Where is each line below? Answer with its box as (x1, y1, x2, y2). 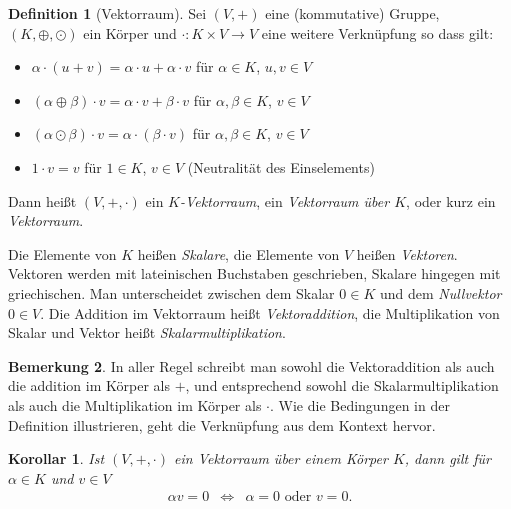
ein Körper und (83, 22, 177, 43)
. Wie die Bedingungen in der (270, 394, 450, 415)
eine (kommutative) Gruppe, (265, 3, 440, 23)
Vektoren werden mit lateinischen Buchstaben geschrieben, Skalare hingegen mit (8, 263, 501, 284)
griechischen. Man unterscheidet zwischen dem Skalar (8, 282, 335, 303)
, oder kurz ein (406, 190, 496, 211)
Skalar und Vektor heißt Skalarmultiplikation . (8, 322, 286, 343)
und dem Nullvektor (379, 282, 502, 303)
